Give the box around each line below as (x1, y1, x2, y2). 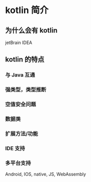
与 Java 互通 (5, 71, 35, 78)
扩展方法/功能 (5, 130, 38, 137)
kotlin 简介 (5, 4, 49, 16)
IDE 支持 (5, 144, 25, 151)
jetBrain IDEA (5, 39, 32, 45)
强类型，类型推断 (5, 86, 46, 93)
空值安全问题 (5, 101, 36, 108)
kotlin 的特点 (5, 55, 44, 64)
